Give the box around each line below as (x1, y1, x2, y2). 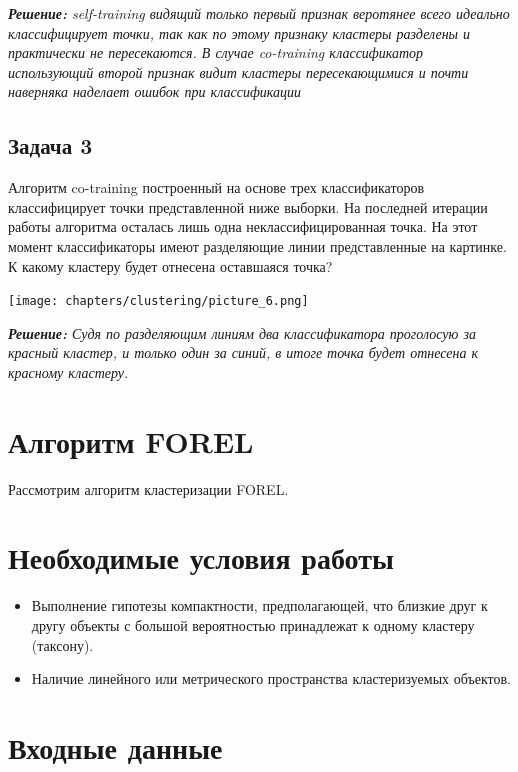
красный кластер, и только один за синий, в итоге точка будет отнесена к (8, 342, 479, 363)
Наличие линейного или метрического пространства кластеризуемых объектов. (31, 668, 512, 689)
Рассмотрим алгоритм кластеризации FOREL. (8, 478, 289, 499)
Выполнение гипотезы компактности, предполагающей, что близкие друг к (31, 595, 488, 616)
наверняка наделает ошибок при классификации (8, 81, 302, 102)
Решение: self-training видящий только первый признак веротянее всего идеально (8, 3, 510, 23)
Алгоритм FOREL (8, 420, 254, 461)
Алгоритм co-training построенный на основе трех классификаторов (8, 177, 424, 198)
